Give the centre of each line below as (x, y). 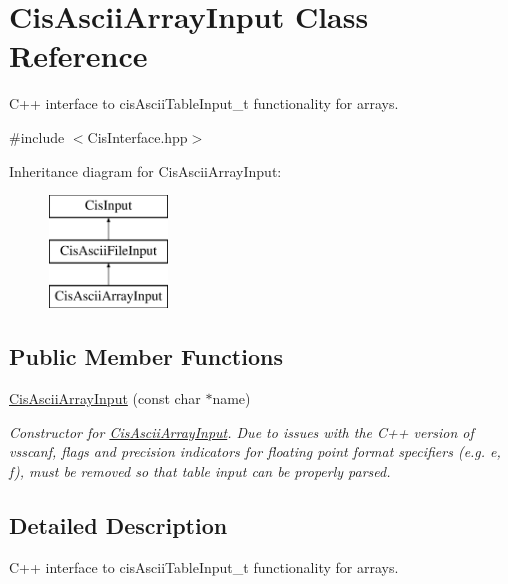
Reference (78, 55)
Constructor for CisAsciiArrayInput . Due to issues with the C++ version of (241, 431)
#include (37, 136)
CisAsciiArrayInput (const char (105, 398)
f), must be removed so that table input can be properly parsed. (200, 471)
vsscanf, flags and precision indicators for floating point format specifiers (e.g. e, (255, 451)
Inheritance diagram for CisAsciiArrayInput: (145, 170)
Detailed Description (118, 525)
